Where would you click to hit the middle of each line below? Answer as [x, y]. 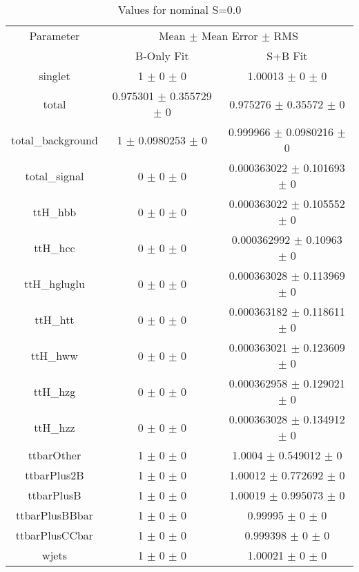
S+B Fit [287, 56]
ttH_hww [54, 355]
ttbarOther [55, 455]
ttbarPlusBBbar [54, 515]
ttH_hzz [55, 427]
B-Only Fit [162, 56]
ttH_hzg [55, 391]
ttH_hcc [55, 247]
